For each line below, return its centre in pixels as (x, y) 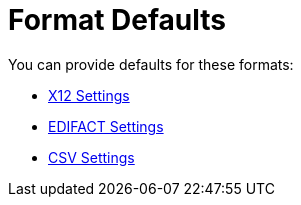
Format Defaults (117, 20)
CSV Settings (91, 157)
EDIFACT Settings (106, 126)
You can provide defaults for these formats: (151, 64)
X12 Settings (89, 95)
